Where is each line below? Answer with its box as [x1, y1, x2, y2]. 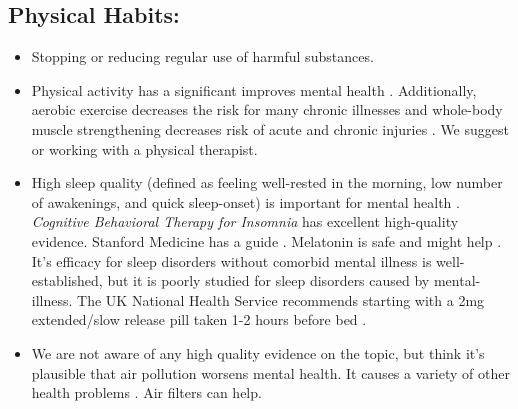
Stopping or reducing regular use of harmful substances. [31, 46, 374, 67]
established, [31, 270, 103, 291]
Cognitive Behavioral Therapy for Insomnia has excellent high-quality [31, 211, 459, 232]
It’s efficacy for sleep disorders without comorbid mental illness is [31, 250, 432, 271]
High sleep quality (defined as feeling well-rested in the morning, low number [31, 172, 503, 193]
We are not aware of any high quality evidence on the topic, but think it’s [31, 342, 485, 363]
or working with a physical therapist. [31, 138, 258, 159]
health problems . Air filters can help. [31, 382, 262, 403]
